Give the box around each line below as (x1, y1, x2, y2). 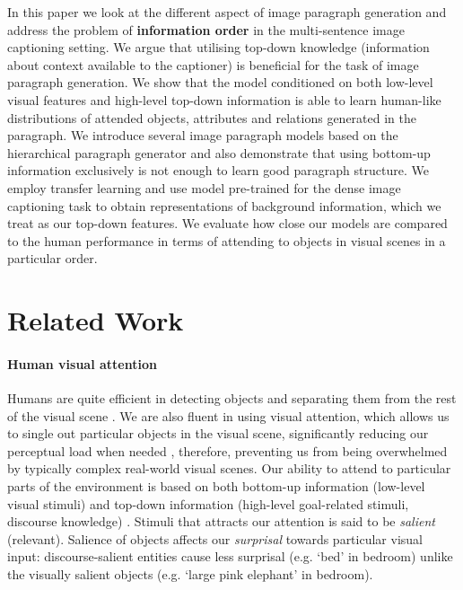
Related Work (7, 302, 184, 339)
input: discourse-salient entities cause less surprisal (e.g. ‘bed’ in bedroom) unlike (7, 547, 453, 566)
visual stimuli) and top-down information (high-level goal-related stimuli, (7, 494, 409, 513)
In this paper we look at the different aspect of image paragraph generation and (7, 3, 447, 21)
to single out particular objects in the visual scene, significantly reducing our (7, 424, 429, 443)
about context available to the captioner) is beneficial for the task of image (7, 55, 419, 74)
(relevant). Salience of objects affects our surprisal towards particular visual (7, 529, 423, 548)
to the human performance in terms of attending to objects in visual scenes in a (7, 231, 446, 250)
